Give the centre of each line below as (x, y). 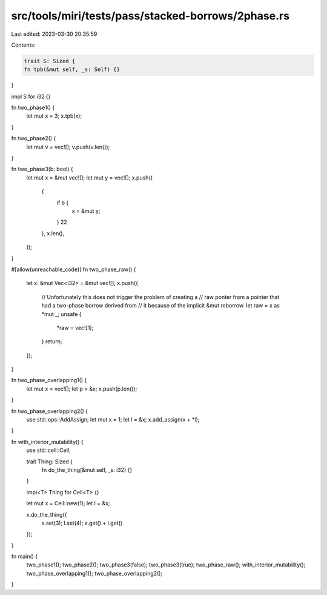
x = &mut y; (86, 211)
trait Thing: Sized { (49, 462)
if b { (63, 203)
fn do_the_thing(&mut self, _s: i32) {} (87, 469)
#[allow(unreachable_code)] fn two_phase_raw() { (74, 269)
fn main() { (25, 556)
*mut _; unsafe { (61, 314)
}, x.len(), (53, 233)
